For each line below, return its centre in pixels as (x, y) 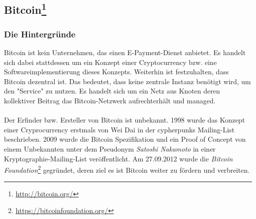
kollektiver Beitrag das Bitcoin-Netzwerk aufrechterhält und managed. (110, 100)
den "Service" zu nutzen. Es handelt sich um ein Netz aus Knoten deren (112, 91)
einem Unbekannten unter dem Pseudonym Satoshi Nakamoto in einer (110, 148)
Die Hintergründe (40, 34)
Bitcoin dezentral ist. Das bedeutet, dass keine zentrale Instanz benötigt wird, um (128, 81)
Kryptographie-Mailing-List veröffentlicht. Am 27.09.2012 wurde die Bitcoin (118, 158)
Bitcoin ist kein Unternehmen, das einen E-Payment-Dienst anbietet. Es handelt (125, 52)
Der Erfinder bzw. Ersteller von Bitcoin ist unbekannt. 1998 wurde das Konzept (125, 120)
